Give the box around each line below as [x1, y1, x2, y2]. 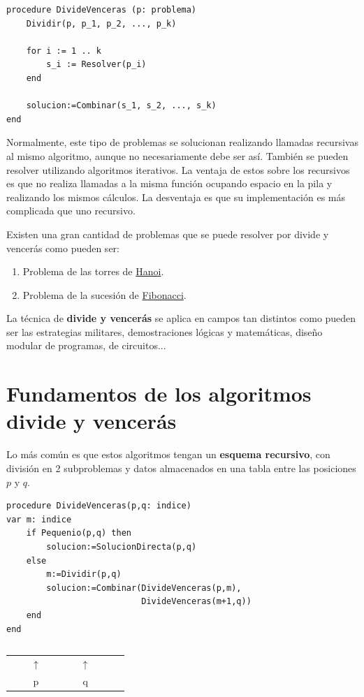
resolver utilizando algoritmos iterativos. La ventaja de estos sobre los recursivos [6, 162, 350, 177]
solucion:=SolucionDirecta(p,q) [46, 541, 197, 552]
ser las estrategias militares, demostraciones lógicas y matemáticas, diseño [6, 324, 323, 339]
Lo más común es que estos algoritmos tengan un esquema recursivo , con [6, 447, 330, 462]
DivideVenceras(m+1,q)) [141, 596, 252, 607]
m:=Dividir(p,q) [46, 569, 122, 580]
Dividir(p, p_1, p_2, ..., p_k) [26, 18, 177, 29]
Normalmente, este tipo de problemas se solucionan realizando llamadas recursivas [6, 135, 358, 149]
